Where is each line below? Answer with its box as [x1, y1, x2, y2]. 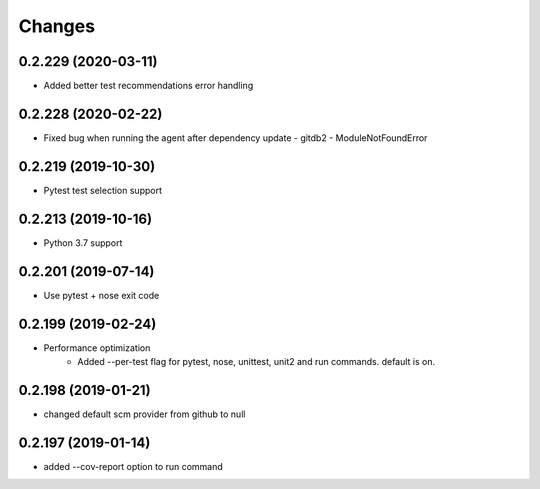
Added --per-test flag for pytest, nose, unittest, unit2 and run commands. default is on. [77, 355, 436, 367]
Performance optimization [43, 341, 151, 354]
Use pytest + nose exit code [43, 289, 160, 301]
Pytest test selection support [43, 184, 162, 196]
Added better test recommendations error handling [43, 80, 254, 92]
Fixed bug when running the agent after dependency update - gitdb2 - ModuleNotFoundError [43, 131, 428, 144]
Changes [18, 15, 95, 37]
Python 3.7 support [43, 236, 123, 249]
